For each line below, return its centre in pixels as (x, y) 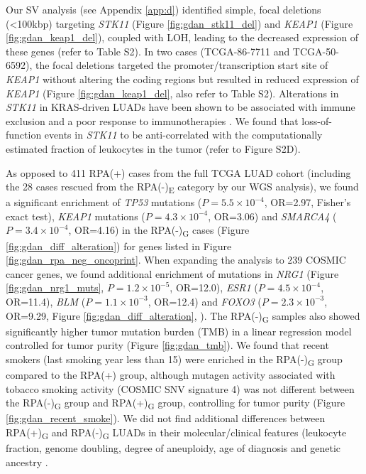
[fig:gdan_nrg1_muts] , (55, 287)
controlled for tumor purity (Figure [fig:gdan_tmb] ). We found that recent (167, 345)
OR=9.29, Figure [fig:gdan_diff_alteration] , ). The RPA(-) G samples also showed (183, 316)
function (24, 135)
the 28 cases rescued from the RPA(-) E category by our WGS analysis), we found (182, 187)
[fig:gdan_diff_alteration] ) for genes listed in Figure (119, 246)
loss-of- (317, 120)
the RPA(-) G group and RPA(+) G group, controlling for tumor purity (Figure (176, 403)
